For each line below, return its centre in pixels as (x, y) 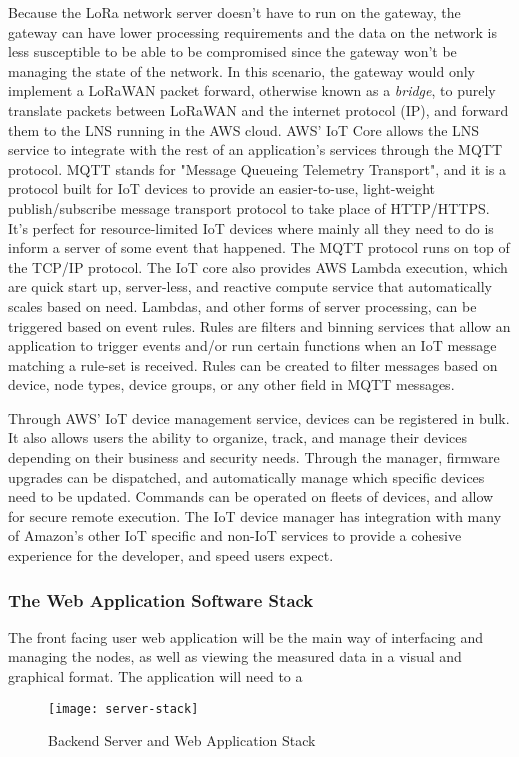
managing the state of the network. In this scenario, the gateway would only (241, 70)
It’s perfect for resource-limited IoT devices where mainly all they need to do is (251, 227)
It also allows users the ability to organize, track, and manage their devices (238, 437)
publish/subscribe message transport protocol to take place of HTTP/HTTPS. (249, 207)
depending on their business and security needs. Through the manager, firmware (254, 457)
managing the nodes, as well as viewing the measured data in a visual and (235, 656)
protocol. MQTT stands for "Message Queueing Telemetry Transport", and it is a (257, 168)
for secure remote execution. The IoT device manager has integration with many (255, 515)
